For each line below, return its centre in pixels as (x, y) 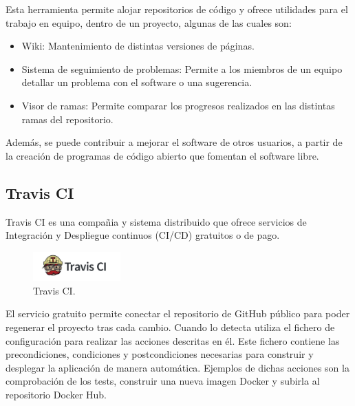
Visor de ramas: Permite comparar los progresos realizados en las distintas (178, 105)
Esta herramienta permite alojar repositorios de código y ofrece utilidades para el (177, 9)
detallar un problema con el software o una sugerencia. (137, 82)
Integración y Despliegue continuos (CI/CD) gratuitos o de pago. (143, 235)
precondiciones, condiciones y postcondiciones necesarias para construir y (160, 354)
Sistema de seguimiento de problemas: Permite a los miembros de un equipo (182, 68)
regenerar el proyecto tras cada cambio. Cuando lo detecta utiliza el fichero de (170, 327)
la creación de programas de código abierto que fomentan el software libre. (162, 155)
